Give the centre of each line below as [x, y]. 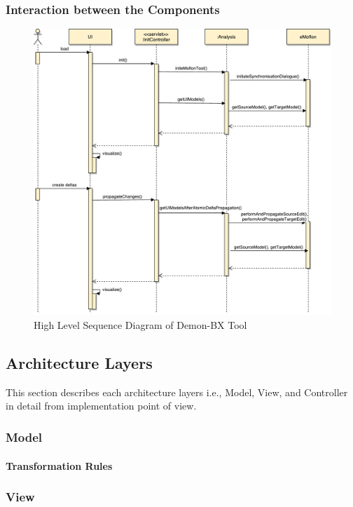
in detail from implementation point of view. [101, 406]
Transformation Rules [59, 465]
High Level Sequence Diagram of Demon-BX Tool [140, 325]
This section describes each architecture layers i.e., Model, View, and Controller [177, 392]
